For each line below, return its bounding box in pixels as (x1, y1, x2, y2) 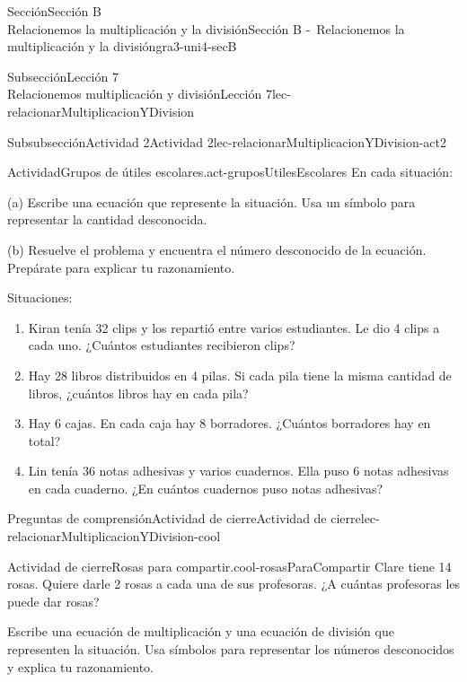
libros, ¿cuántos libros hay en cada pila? (28, 383, 249, 402)
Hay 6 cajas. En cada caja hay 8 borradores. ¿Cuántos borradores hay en (28, 414, 431, 433)
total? (28, 431, 61, 450)
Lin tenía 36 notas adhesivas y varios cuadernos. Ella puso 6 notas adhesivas (28, 461, 449, 480)
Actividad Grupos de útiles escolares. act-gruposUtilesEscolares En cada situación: (7, 162, 454, 181)
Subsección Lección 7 (7, 66, 119, 85)
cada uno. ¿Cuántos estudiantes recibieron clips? (28, 336, 295, 354)
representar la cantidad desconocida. (7, 210, 207, 229)
